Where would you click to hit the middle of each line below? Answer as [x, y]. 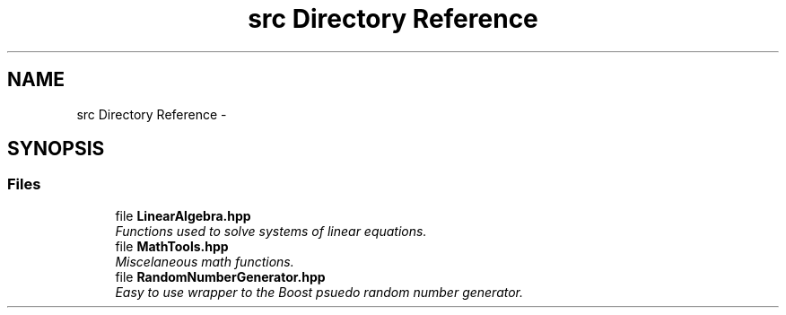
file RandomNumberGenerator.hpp [220, 276]
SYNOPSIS [56, 149]
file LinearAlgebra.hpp [183, 215]
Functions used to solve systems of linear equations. [271, 231]
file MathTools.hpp [172, 246]
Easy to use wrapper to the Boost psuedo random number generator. [319, 292]
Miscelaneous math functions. [205, 261]
